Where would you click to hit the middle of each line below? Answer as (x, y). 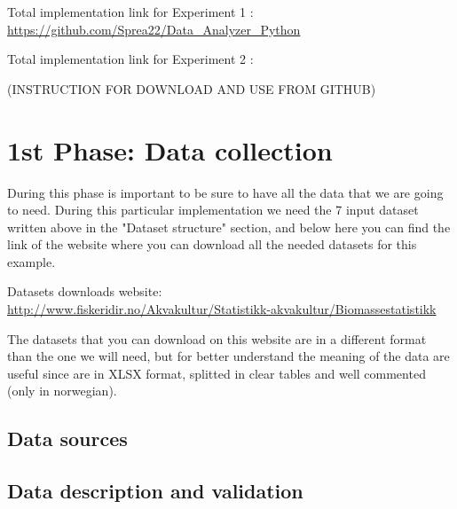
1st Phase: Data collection (170, 149)
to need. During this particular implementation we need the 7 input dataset (213, 210)
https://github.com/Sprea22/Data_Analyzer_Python (154, 29)
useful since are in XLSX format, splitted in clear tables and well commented (217, 373)
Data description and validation (155, 491)
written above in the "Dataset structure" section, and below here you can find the (229, 227)
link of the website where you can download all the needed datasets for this (212, 244)
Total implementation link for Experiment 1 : (130, 12)
